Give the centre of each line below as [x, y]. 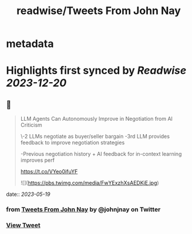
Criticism [31, 125]
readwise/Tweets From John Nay [99, 11]
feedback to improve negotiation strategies [73, 143]
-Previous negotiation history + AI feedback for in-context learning [101, 154]
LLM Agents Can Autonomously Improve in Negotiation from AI [97, 119]
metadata [30, 44]
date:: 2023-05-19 [28, 194]
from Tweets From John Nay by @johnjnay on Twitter [83, 209]
